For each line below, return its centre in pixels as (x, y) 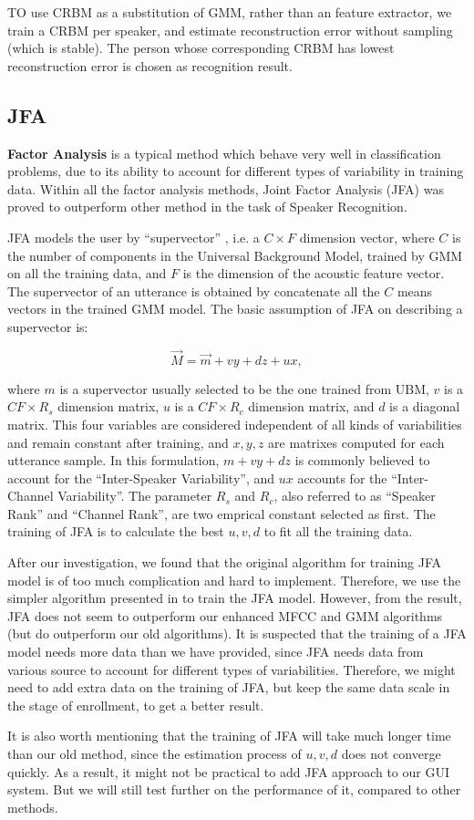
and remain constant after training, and (118, 442)
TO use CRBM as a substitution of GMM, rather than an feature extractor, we (230, 12)
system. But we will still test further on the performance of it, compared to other (234, 789)
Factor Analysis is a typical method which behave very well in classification (224, 153)
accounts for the (342, 477)
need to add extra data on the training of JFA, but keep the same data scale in (229, 687)
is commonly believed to (362, 460)
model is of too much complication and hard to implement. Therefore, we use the (234, 580)
